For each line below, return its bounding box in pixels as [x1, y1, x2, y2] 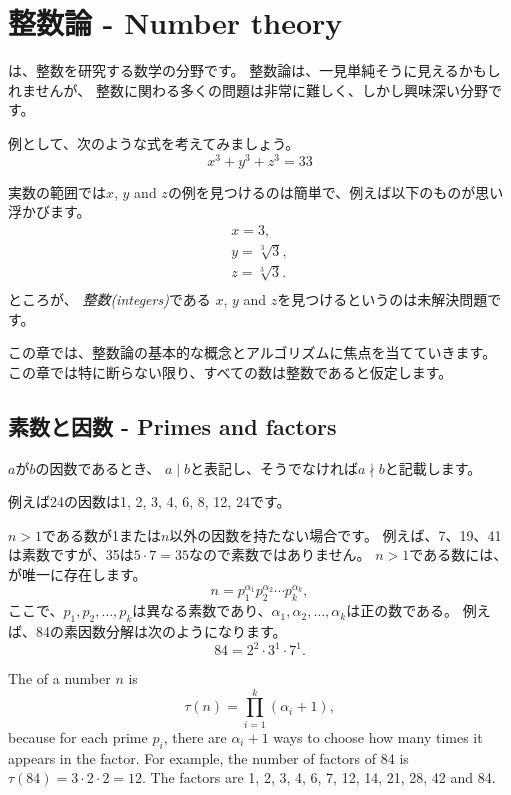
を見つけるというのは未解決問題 [277, 288, 488, 309]
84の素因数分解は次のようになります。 [35, 620, 287, 641]
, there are [163, 726, 227, 747]
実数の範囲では [8, 181, 106, 202]
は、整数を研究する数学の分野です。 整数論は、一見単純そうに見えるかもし [8, 60, 501, 81]
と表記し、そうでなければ [190, 457, 359, 478]
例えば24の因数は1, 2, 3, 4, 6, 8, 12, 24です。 [8, 491, 291, 512]
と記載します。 [384, 457, 482, 478]
